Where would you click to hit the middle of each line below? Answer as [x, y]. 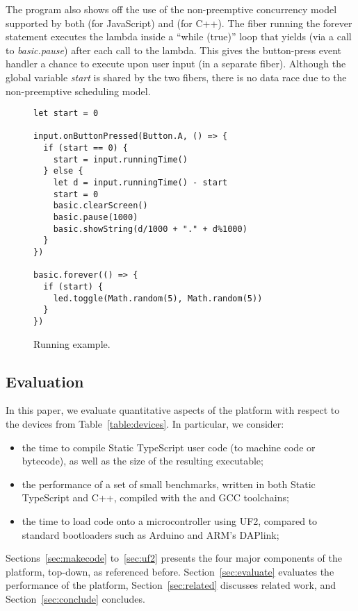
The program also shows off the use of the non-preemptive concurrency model [171, 9]
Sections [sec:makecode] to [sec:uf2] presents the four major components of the [174, 558]
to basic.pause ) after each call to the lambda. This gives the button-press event [173, 50]
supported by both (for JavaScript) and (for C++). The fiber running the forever [179, 23]
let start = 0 [66, 114]
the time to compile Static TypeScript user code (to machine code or [169, 447]
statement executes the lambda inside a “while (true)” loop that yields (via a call [179, 36]
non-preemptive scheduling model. [78, 91]
